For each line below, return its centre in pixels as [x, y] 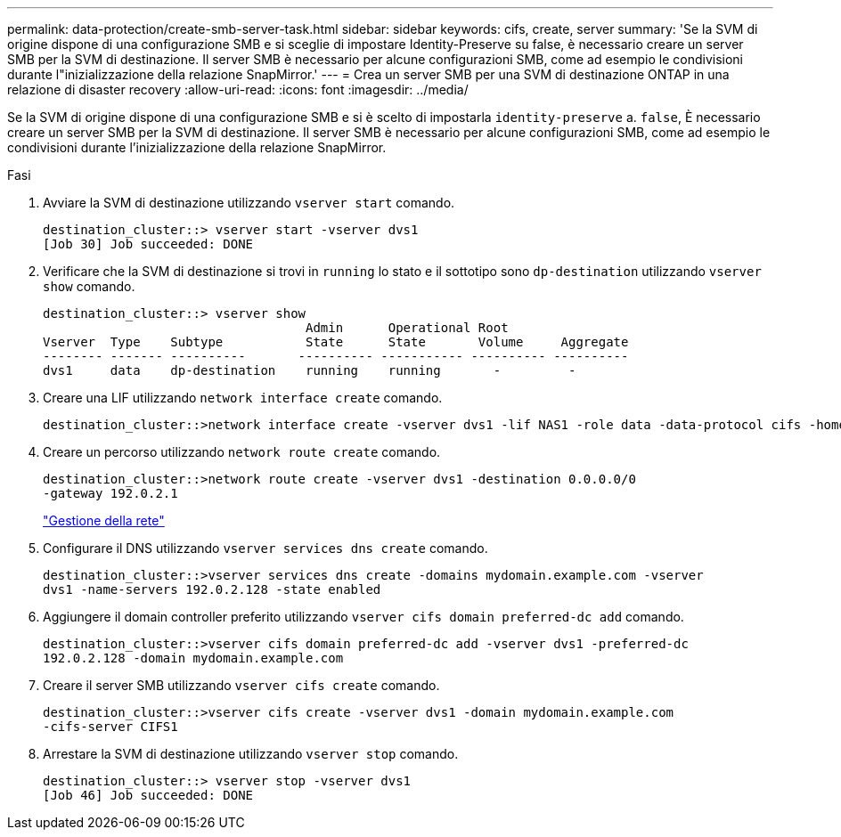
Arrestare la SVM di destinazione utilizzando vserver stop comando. [251, 754]
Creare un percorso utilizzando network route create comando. [242, 452]
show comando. [89, 286]
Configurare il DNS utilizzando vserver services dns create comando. [265, 548]
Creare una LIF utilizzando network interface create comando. [243, 398]
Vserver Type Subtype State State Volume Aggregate [336, 342]
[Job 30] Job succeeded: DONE [148, 244]
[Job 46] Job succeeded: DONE [148, 795]
